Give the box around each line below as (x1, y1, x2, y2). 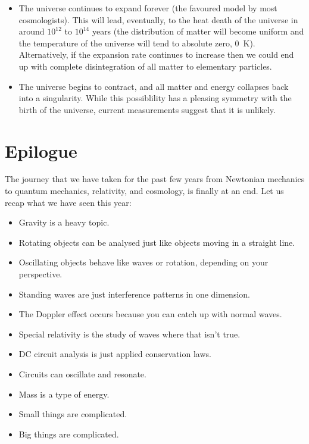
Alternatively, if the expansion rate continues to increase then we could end (18, 48, 294, 61)
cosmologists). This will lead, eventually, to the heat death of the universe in (18, 13, 298, 26)
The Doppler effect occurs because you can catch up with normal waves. (18, 308, 282, 320)
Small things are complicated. (18, 408, 127, 420)
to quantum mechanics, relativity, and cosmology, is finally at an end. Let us (5, 185, 284, 197)
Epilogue (5, 138, 77, 162)
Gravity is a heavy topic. (18, 216, 110, 229)
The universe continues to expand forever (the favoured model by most (18, 2, 277, 14)
